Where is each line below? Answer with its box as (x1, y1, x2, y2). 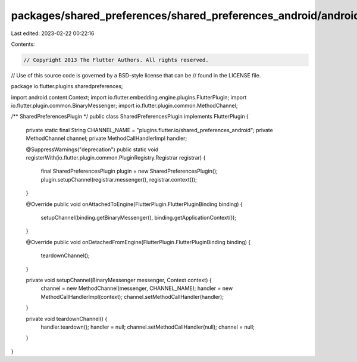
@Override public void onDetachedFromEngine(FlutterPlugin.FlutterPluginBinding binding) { (26, 238, 251, 245)
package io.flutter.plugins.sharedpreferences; (11, 83, 123, 90)
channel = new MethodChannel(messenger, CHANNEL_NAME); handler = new (40, 285, 233, 292)
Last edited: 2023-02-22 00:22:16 (11, 30, 95, 37)
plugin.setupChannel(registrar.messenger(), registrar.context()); (40, 176, 198, 183)
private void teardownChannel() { (26, 315, 108, 322)
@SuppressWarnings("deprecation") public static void (26, 146, 159, 153)
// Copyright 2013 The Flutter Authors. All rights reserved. (23, 57, 209, 63)
